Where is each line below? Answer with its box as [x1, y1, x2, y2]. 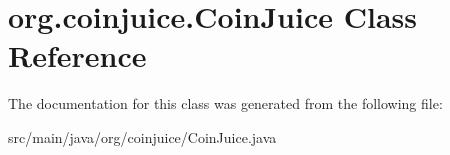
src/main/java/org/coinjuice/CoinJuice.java [8, 126, 277, 147]
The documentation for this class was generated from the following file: [8, 93, 443, 114]
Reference [8, 35, 147, 76]
